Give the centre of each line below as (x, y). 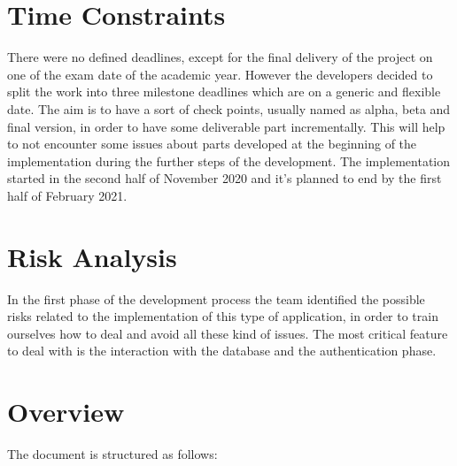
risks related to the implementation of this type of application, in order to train (223, 316)
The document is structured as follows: (112, 454)
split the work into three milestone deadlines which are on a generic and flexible (224, 92)
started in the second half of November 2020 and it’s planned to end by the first (225, 178)
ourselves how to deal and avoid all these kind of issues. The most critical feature (228, 333)
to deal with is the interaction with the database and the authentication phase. (222, 351)
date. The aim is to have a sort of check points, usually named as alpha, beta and (229, 108)
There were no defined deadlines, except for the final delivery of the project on (220, 57)
